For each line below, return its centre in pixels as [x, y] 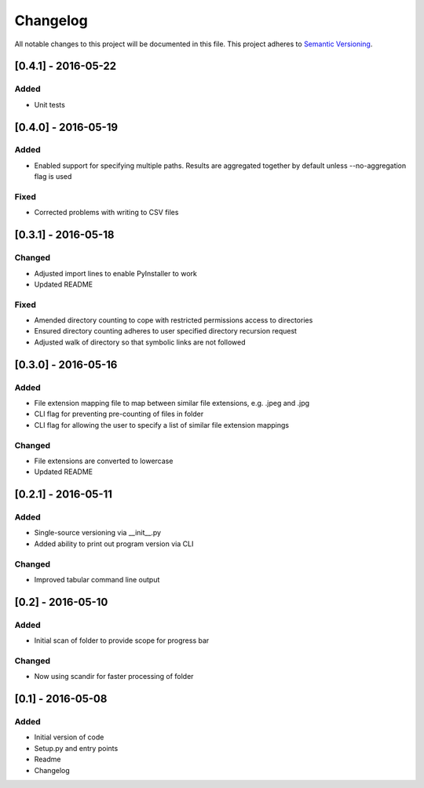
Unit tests [50, 104]
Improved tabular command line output [97, 580]
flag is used [53, 177]
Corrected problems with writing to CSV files [106, 213]
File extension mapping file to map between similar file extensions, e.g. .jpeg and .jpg [172, 403]
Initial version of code [69, 737]
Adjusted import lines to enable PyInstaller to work [116, 273]
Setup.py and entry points [76, 748]
